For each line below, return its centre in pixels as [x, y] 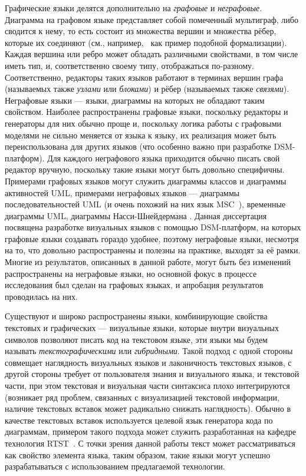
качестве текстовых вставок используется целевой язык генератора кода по [139, 420]
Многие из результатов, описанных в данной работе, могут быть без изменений [148, 262]
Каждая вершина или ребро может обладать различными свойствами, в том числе [152, 54]
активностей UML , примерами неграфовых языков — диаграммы [122, 192]
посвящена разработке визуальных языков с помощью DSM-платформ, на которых [153, 227]
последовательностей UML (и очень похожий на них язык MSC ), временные [145, 204]
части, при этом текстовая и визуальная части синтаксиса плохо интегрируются [147, 385]
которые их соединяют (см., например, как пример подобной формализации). [146, 42]
